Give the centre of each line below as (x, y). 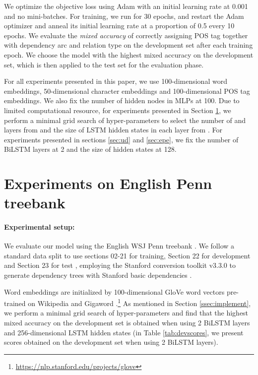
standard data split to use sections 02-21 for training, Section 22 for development (127, 255)
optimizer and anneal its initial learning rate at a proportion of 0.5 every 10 (119, 26)
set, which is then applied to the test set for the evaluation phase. (104, 64)
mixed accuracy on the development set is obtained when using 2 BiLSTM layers (127, 323)
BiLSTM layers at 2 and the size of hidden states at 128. (90, 149)
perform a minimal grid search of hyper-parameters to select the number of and (125, 120)
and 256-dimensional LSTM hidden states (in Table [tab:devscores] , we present (124, 332)
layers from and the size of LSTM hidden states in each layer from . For (113, 130)
